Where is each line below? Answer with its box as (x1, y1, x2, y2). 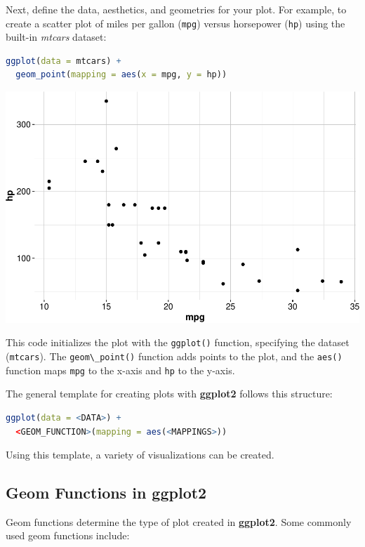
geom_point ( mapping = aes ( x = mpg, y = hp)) (15, 70, 227, 80)
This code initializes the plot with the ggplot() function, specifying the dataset (6, 335, 350, 350)
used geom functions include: (6, 528, 130, 543)
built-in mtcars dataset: (6, 29, 107, 44)
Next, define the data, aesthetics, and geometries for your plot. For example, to (6, 2, 347, 16)
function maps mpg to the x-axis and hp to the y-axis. (6, 362, 235, 377)
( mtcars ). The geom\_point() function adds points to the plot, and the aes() (6, 349, 343, 363)
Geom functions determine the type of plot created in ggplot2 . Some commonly (6, 514, 352, 529)
